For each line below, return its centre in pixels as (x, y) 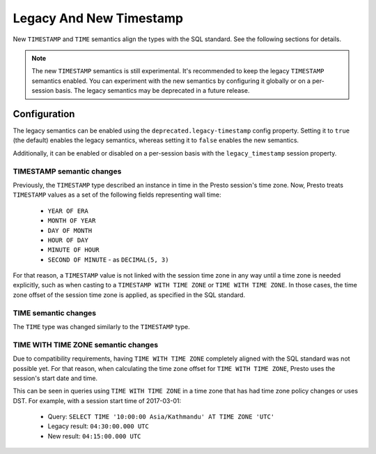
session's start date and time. (55, 378)
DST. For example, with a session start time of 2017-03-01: (97, 400)
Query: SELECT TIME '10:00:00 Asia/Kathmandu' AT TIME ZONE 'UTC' (161, 417)
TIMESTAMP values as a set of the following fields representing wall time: (117, 195)
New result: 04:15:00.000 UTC (94, 436)
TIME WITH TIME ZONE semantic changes (86, 345)
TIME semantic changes (55, 312)
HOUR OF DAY (68, 240)
